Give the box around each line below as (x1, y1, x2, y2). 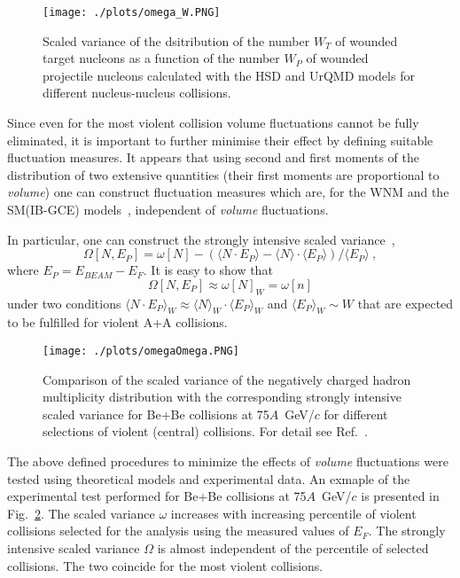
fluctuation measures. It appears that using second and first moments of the (7, 148, 419, 167)
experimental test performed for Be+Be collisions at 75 (7, 487, 307, 505)
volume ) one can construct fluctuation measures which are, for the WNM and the (7, 183, 449, 201)
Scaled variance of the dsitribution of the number (43, 31, 310, 50)
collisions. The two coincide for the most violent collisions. (7, 556, 324, 574)
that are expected (357, 293, 454, 312)
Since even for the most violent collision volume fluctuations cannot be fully (7, 113, 419, 132)
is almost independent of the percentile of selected (157, 538, 429, 557)
